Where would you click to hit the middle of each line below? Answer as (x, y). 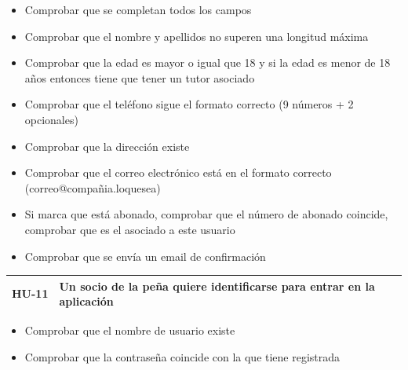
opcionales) (51, 119)
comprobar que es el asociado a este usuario (130, 229)
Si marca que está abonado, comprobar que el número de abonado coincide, (206, 214)
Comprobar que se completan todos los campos (138, 9)
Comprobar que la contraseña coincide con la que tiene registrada (182, 356)
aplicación (86, 301)
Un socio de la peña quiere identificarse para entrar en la (217, 286)
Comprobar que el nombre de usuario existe (130, 330)
